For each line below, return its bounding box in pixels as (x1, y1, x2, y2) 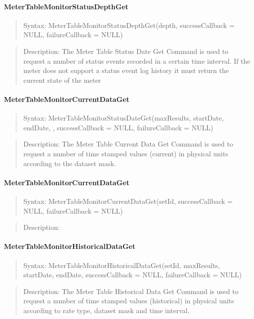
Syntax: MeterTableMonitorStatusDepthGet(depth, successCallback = (23, 20, 235, 30)
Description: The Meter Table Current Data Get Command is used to (23, 139, 233, 149)
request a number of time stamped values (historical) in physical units (23, 295, 234, 306)
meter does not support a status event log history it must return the (23, 65, 229, 75)
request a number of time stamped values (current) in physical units (23, 148, 229, 158)
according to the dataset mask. (23, 158, 116, 168)
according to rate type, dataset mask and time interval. (23, 305, 190, 315)
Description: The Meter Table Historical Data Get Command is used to (23, 286, 239, 296)
